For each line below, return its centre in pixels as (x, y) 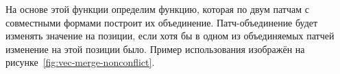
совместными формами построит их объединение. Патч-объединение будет (162, 22)
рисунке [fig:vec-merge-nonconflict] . (80, 62)
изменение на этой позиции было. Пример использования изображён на (155, 49)
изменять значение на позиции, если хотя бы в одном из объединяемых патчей (170, 36)
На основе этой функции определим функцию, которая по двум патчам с (157, 9)
